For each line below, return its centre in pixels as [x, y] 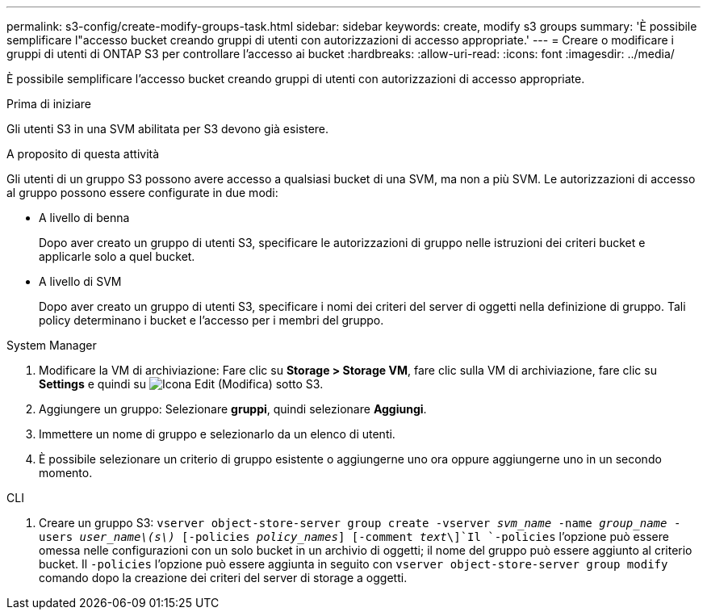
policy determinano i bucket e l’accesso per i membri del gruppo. [211, 320]
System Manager [52, 345]
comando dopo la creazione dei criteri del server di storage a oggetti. [223, 578]
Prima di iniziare [49, 104]
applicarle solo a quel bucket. [117, 256]
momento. [66, 473]
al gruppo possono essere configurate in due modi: [142, 193]
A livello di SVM [80, 281]
